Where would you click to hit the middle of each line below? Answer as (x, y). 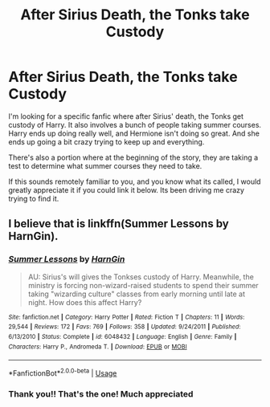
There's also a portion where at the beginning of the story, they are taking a (133, 157)
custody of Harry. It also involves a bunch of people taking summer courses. (135, 124)
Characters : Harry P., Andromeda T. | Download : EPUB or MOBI (98, 347)
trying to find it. (34, 198)
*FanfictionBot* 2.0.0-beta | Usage (63, 372)
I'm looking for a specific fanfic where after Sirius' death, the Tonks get (126, 116)
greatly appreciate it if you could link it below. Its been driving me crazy (127, 189)
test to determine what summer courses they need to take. (105, 165)
